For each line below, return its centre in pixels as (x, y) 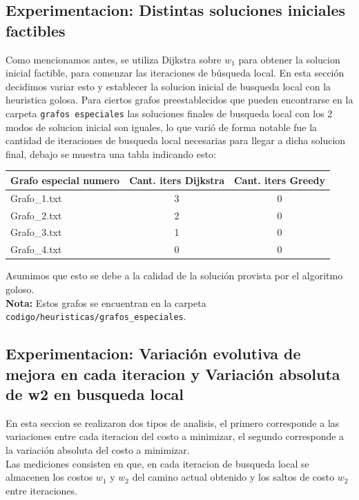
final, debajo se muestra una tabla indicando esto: (111, 153)
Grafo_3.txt (36, 232)
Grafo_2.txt (36, 215)
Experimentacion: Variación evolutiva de (153, 353)
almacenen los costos (49, 477)
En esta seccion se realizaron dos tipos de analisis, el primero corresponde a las (173, 422)
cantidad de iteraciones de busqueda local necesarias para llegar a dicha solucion (176, 140)
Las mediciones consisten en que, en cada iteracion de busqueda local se (157, 463)
